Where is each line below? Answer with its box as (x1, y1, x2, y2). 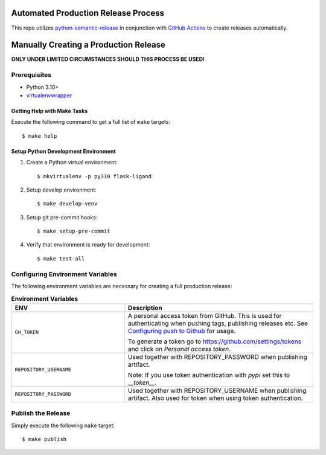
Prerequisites (11, 71, 51, 79)
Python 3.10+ (26, 83, 59, 91)
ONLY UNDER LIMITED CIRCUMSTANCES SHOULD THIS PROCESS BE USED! (11, 56, 205, 63)
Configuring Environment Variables (11, 269, 117, 278)
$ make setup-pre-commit (37, 228, 110, 235)
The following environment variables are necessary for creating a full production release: (11, 283, 232, 289)
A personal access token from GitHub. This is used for (127, 311, 282, 320)
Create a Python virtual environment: (26, 159, 118, 166)
